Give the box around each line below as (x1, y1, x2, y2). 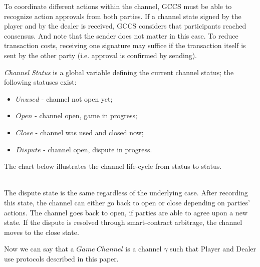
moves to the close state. (4, 226, 79, 237)
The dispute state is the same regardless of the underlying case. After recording (4, 187, 248, 198)
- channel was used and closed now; (35, 127, 144, 137)
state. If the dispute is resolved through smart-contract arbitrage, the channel (4, 217, 242, 227)
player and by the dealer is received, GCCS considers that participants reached (4, 21, 246, 31)
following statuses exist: (4, 77, 77, 87)
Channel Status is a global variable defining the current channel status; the (4, 67, 234, 77)
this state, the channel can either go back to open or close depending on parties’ (4, 197, 250, 207)
